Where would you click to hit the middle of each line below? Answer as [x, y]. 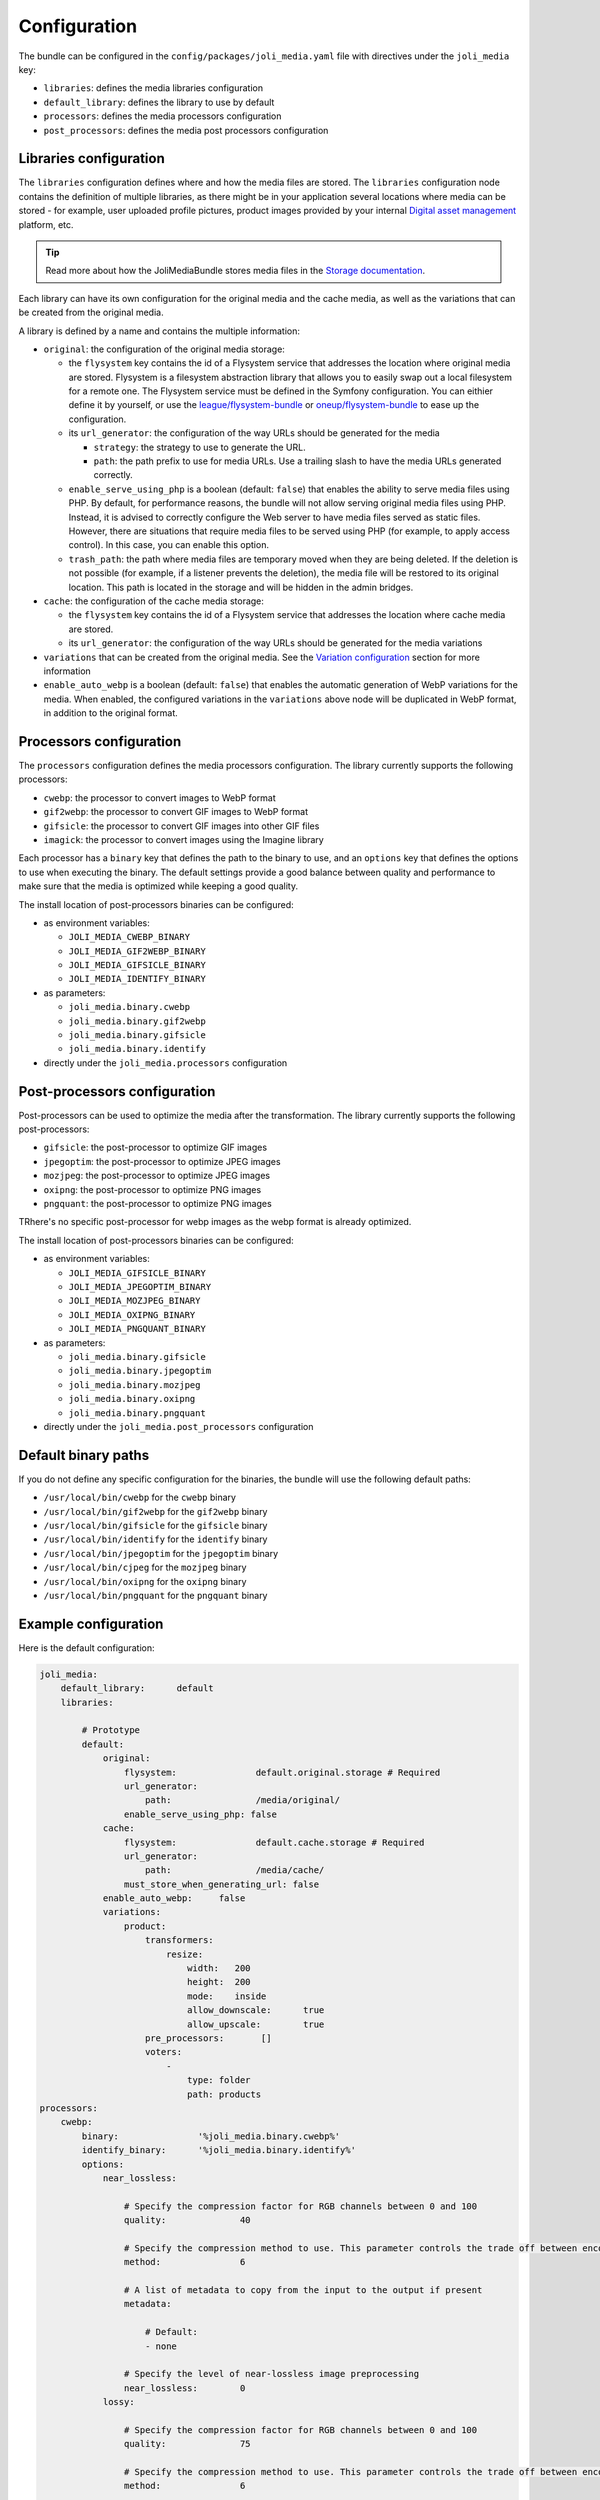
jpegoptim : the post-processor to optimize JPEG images [162, 1161]
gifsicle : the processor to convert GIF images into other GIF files [181, 826]
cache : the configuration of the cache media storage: [154, 601]
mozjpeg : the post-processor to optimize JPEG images [156, 1176]
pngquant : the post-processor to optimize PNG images [157, 1204]
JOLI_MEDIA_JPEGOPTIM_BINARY [140, 1286]
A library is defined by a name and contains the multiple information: [159, 331]
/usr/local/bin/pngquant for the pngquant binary [155, 1595]
